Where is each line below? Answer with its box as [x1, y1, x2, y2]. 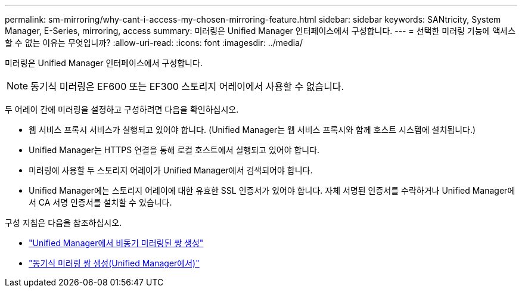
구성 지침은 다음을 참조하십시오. [5, 218, 122, 228]
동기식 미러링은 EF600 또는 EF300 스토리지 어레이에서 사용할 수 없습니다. [30, 80, 344, 92]
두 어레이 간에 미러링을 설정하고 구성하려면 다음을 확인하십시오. [5, 104, 239, 114]
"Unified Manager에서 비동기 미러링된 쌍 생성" [29, 238, 204, 248]
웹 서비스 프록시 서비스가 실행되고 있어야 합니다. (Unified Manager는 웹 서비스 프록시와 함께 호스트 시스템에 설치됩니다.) [29, 125, 476, 135]
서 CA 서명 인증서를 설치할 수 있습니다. [29, 197, 172, 207]
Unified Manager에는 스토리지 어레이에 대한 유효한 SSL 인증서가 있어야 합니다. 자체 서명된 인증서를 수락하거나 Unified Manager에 [29, 185, 515, 195]
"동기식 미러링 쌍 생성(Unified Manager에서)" [29, 258, 200, 268]
